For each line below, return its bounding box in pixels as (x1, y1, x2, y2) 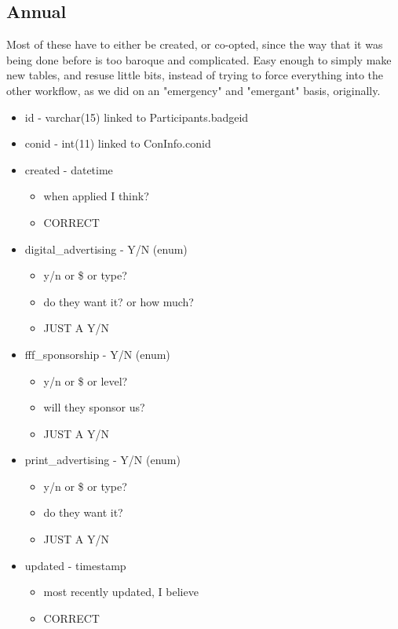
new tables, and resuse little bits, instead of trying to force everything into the (6, 67, 384, 83)
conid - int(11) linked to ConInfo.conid (24, 135, 211, 152)
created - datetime (24, 161, 113, 177)
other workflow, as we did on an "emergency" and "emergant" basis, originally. (6, 82, 381, 98)
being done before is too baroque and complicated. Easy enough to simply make (6, 51, 392, 68)
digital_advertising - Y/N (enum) (24, 240, 188, 257)
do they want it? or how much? (43, 293, 194, 309)
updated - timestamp (24, 557, 126, 573)
